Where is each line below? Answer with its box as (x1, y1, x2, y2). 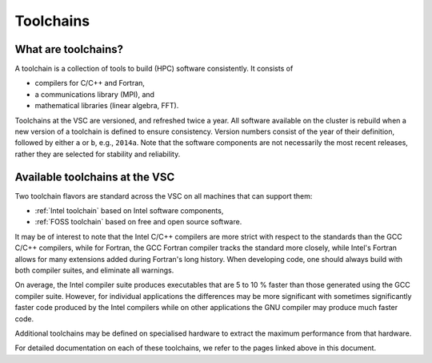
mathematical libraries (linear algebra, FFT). (34, 101, 179, 111)
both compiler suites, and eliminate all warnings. (14, 265, 174, 276)
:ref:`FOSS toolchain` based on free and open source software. (34, 217, 242, 227)
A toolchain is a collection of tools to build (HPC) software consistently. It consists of (14, 64, 294, 74)
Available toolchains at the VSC (14, 170, 175, 184)
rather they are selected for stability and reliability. (14, 149, 181, 159)
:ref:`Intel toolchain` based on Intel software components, (34, 206, 224, 216)
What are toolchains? (14, 42, 124, 56)
